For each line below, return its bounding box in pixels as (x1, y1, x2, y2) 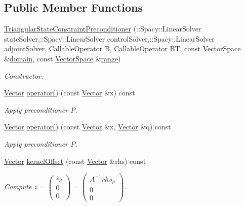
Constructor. (4, 70, 44, 81)
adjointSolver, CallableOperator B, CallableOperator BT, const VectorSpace (4, 43, 241, 54)
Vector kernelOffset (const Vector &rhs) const (4, 155, 146, 166)
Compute (4, 181, 32, 192)
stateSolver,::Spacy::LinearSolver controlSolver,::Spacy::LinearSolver (4, 33, 215, 44)
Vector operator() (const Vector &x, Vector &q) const (4, 121, 171, 132)
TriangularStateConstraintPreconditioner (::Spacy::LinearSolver (4, 23, 201, 34)
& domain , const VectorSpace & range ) (4, 53, 121, 63)
